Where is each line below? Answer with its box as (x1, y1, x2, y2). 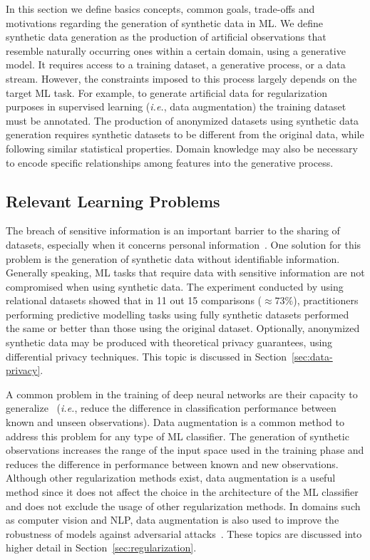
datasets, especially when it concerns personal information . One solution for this (6, 237, 361, 252)
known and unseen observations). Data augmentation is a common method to (6, 415, 344, 430)
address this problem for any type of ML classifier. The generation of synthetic (6, 428, 349, 443)
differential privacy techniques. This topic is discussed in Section (6, 348, 287, 363)
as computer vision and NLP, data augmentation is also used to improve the (6, 512, 339, 527)
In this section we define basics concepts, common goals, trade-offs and (6, 1, 315, 16)
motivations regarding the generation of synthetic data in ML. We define (6, 15, 323, 30)
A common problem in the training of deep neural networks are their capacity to (6, 386, 358, 401)
